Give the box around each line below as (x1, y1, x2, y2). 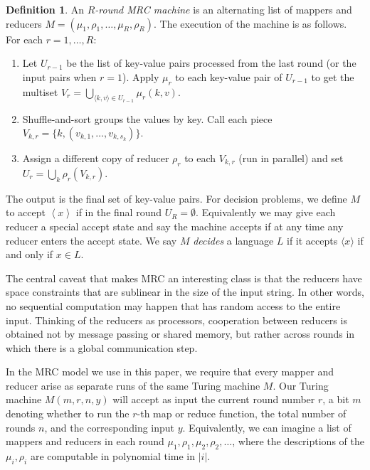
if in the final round (75, 205, 162, 220)
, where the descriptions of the (232, 434, 364, 449)
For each (6, 31, 43, 46)
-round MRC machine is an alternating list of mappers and (95, 2, 352, 16)
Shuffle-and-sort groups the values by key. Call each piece (22, 112, 273, 127)
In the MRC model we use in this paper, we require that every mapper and (6, 364, 334, 379)
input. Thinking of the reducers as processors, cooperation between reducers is (6, 312, 347, 327)
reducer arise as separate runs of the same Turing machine (6, 378, 260, 392)
